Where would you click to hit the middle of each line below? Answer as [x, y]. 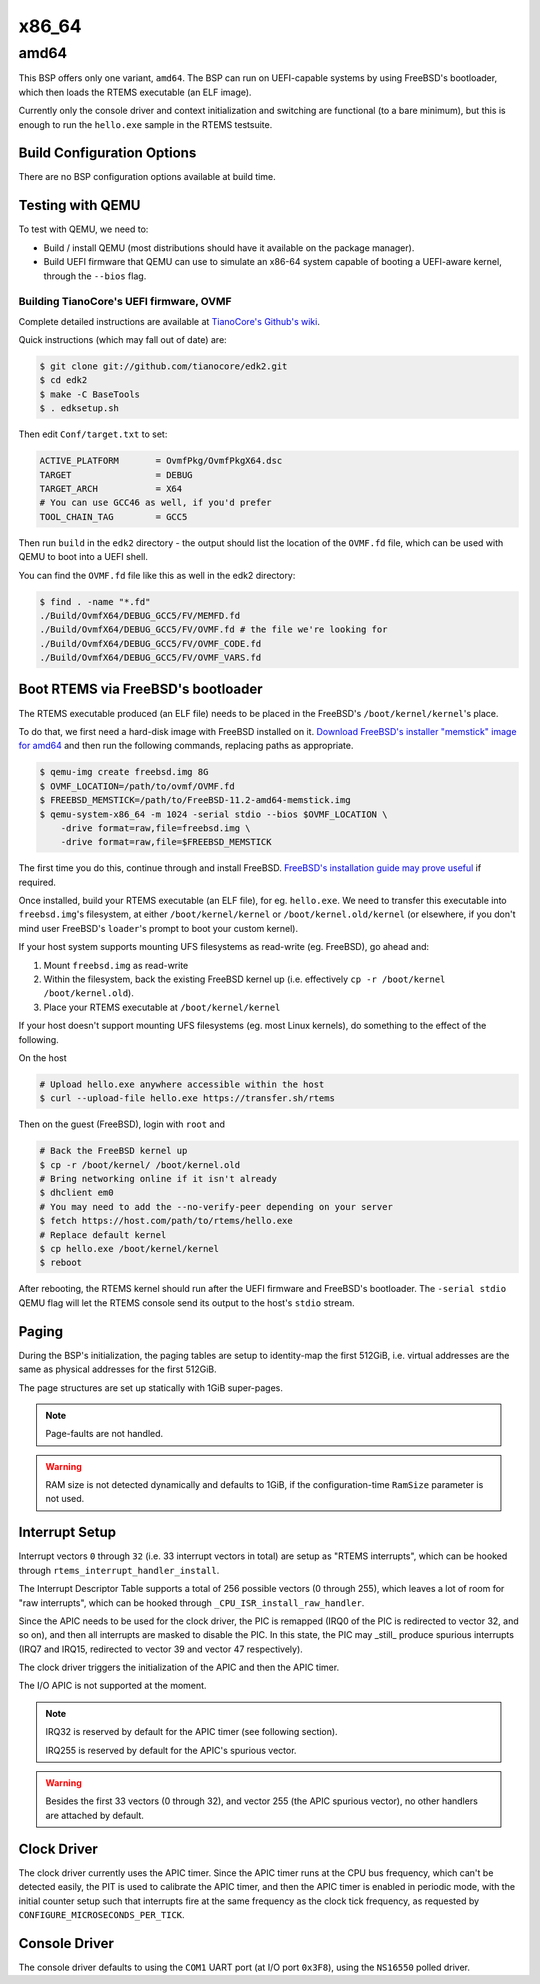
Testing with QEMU [79, 205]
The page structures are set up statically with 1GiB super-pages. [151, 1387]
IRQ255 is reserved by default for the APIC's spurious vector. [171, 1750]
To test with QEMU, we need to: [83, 229]
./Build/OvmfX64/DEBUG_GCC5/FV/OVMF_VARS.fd [150, 658]
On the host [42, 1057]
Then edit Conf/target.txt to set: [93, 434]
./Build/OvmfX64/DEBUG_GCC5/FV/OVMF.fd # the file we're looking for [213, 629]
